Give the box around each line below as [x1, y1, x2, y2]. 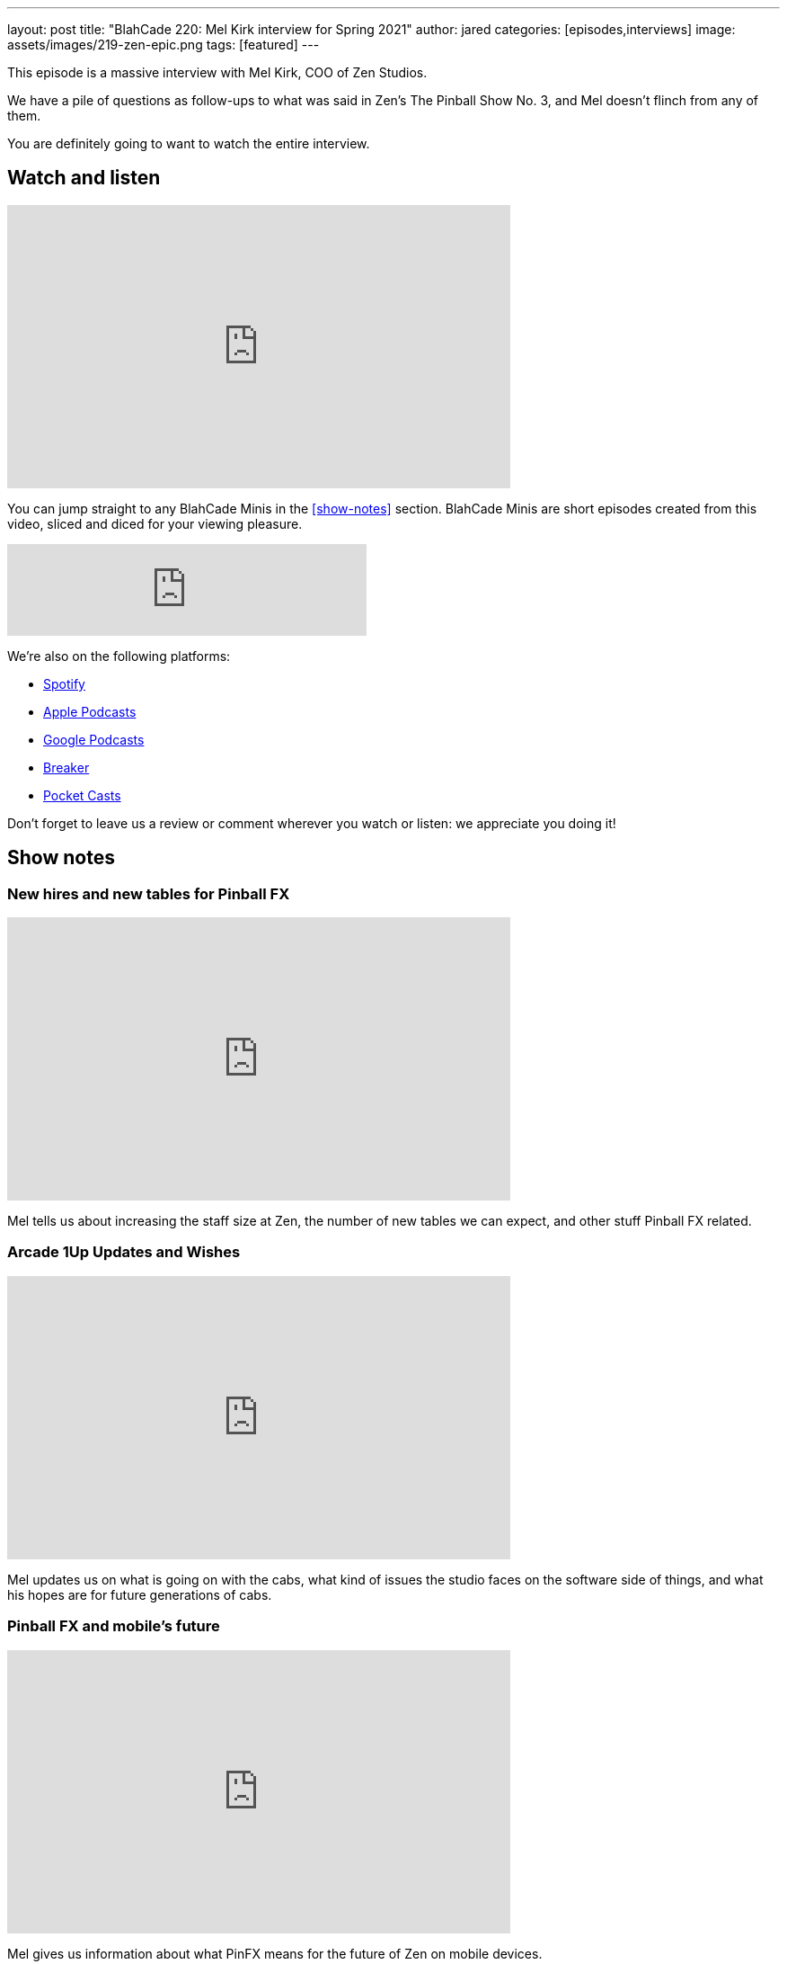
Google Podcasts [43, 731, 145, 747]
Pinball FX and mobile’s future [7, 1617, 220, 1636]
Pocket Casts [43, 787, 121, 803]
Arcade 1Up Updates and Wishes [7, 1243, 241, 1262]
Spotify [43, 675, 85, 692]
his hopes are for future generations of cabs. [7, 1586, 272, 1602]
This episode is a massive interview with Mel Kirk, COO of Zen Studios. [7, 65, 428, 80]
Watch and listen [7, 166, 161, 190]
